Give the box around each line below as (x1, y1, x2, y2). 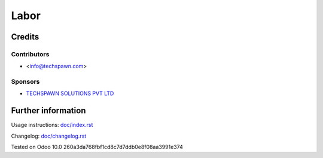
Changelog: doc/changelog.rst (11, 132, 87, 139)
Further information (11, 105, 86, 116)
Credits (11, 32, 39, 42)
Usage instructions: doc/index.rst (11, 121, 93, 129)
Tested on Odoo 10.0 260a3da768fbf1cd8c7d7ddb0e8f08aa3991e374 (11, 144, 184, 151)
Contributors (11, 50, 50, 58)
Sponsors (11, 78, 40, 86)
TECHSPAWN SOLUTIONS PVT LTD (26, 90, 114, 97)
